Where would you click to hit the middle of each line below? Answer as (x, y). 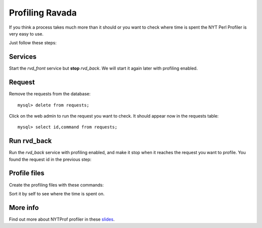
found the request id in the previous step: (50, 159)
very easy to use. (26, 34)
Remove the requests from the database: (50, 94)
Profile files (27, 173)
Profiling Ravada (43, 13)
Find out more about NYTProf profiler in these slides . (62, 219)
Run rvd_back (30, 141)
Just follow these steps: (33, 43)
